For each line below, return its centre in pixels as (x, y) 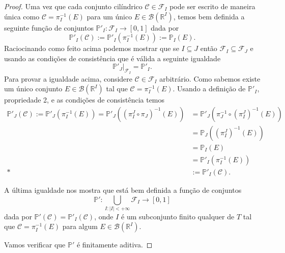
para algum (80, 226)
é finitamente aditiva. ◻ (115, 245)
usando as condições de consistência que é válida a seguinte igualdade (112, 58)
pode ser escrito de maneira (212, 6)
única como (22, 16)
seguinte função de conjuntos (49, 27)
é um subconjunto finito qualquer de (178, 216)
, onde (104, 216)
